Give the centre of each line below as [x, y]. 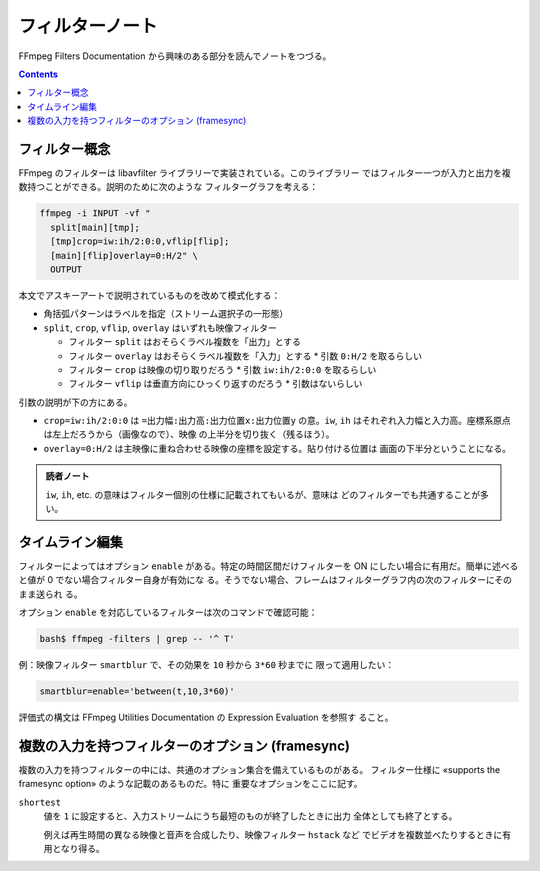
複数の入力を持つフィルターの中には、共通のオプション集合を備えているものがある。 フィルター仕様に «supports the [259, 769]
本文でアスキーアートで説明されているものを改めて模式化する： [149, 295]
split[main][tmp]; [95, 227]
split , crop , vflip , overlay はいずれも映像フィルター [160, 327]
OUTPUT [66, 269]
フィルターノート [88, 26]
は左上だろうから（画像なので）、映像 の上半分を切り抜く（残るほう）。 [189, 434]
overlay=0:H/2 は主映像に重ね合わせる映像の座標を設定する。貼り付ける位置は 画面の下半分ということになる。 [277, 448]
